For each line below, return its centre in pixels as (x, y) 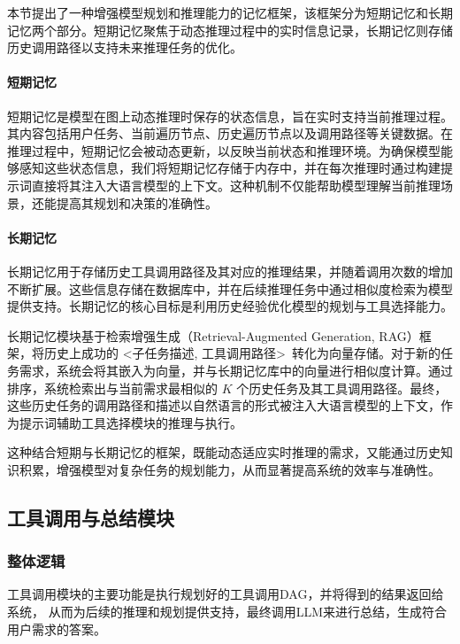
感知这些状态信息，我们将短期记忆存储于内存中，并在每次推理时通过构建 (230, 168)
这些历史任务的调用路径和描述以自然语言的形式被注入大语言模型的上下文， (224, 405)
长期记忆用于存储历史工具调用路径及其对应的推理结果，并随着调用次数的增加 (230, 271)
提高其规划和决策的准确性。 (137, 202)
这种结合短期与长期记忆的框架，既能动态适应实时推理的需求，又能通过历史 (224, 452)
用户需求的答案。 (57, 628)
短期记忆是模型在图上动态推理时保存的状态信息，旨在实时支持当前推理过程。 (230, 116)
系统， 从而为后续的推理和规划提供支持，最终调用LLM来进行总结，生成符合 (227, 612)
